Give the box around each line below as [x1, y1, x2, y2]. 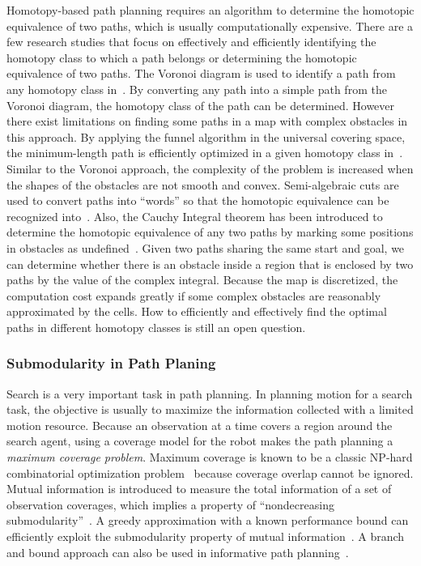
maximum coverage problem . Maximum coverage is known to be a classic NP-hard [6, 449, 413, 466]
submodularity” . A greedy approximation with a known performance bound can [6, 512, 409, 529]
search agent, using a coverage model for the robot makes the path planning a [6, 432, 393, 449]
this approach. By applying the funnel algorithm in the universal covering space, [6, 128, 406, 145]
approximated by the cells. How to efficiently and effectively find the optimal [6, 303, 387, 320]
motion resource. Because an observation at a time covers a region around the [6, 416, 393, 433]
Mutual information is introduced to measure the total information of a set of [6, 480, 392, 497]
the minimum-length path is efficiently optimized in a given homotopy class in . [6, 144, 403, 161]
